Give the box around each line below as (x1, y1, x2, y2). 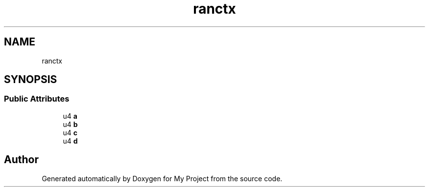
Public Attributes (4, 94, 70, 104)
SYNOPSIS (4, 73, 57, 86)
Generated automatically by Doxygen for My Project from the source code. (42, 174, 283, 183)
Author (4, 153, 39, 166)
